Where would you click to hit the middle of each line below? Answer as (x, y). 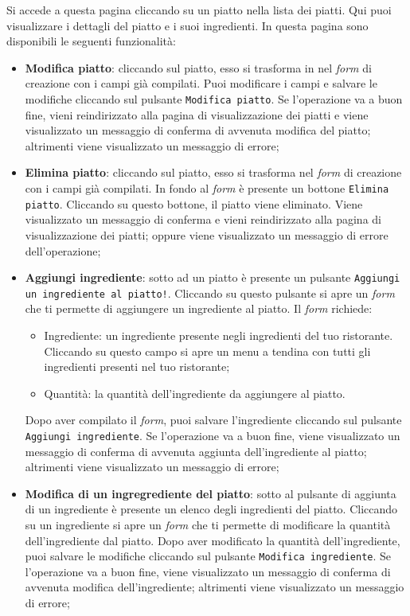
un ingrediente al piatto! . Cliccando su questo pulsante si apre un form (210, 292)
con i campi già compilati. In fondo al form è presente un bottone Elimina (207, 188)
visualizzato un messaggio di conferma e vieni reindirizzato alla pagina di (203, 219)
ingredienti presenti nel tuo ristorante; (137, 366)
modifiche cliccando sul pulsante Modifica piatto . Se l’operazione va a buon (214, 98)
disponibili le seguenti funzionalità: (91, 41)
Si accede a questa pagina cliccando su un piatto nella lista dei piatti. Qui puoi (199, 10)
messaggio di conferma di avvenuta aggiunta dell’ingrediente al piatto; (196, 451)
